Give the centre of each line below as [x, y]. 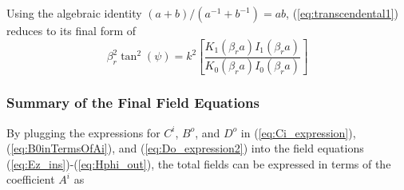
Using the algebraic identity [74, 13]
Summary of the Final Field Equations [133, 103]
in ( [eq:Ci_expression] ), [298, 132]
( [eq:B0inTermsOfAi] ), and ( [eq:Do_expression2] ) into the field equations [185, 148]
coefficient [31, 179]
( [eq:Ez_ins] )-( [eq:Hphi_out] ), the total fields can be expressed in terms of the [199, 163]
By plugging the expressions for [83, 132]
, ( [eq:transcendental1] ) [342, 13]
